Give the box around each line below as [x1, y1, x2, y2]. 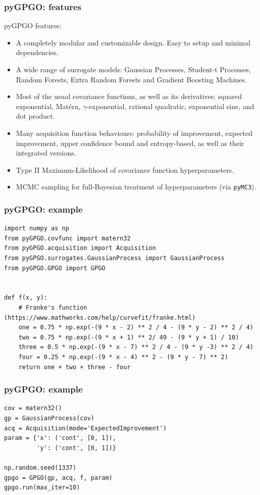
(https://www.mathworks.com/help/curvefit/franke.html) [4, 314, 196, 321]
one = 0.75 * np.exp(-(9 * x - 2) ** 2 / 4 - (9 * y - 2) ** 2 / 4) [18, 324, 253, 331]
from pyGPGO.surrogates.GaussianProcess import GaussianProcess [4, 255, 225, 262]
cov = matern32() [4, 405, 62, 412]
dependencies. [16, 47, 59, 58]
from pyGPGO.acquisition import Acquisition [4, 244, 156, 252]
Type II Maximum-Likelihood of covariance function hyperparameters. [16, 164, 234, 175]
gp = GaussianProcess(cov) [4, 414, 94, 422]
